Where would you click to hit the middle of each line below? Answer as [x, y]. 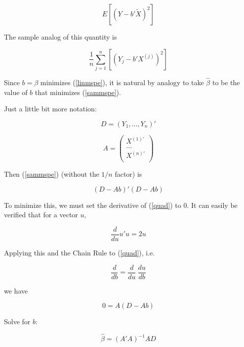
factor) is [128, 174]
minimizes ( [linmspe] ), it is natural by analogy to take [122, 82]
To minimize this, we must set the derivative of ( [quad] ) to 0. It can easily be [121, 205]
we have [16, 290]
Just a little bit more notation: [50, 109]
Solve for [17, 322]
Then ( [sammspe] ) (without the [52, 174]
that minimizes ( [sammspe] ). [78, 92]
